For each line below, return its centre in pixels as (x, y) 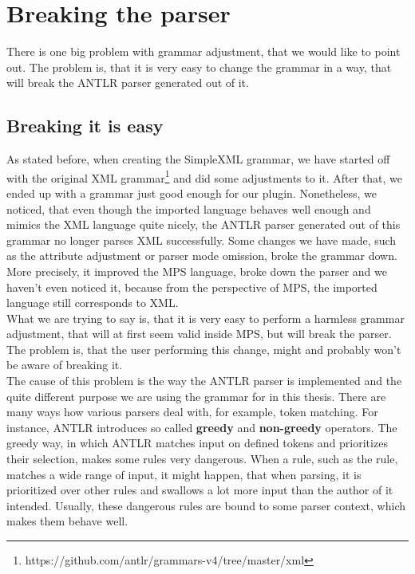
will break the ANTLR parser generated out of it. (128, 83)
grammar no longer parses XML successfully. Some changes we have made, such (202, 240)
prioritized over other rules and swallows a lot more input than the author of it (200, 490)
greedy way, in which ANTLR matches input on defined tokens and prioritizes (197, 443)
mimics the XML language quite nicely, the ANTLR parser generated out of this (204, 224)
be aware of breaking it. (65, 365)
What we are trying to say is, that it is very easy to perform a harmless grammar (206, 318)
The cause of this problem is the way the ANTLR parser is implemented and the (204, 381)
